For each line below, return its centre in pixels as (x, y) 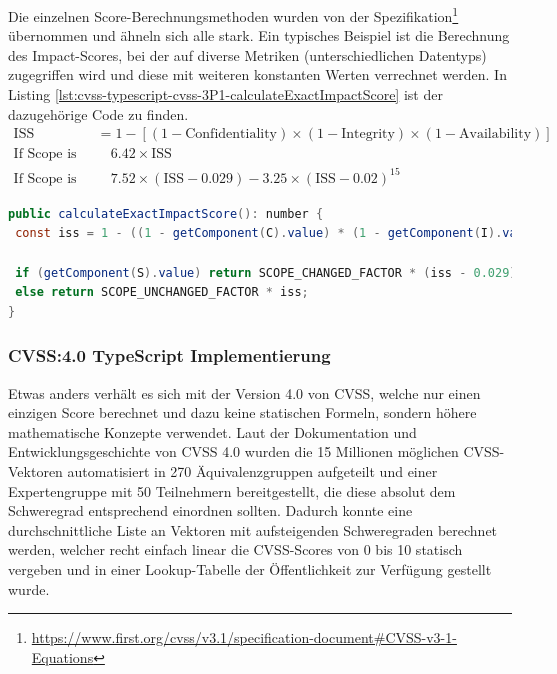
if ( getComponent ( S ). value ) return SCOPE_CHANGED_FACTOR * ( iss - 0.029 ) (266, 272)
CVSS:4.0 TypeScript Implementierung (169, 355)
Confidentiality (231, 134)
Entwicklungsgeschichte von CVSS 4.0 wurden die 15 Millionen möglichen (233, 451)
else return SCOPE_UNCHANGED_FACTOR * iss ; (162, 292)
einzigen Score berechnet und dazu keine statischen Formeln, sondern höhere (242, 412)
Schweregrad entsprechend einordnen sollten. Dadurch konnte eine (210, 510)
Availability (495, 134)
